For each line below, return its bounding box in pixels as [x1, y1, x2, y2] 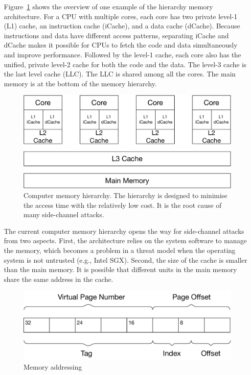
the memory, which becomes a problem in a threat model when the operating [4, 245, 236, 255]
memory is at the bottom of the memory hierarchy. [4, 78, 157, 88]
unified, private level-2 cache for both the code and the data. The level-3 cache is [4, 59, 247, 69]
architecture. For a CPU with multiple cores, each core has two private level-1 [4, 11, 238, 21]
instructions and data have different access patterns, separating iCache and [4, 30, 229, 40]
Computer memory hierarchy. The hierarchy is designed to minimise [23, 190, 228, 200]
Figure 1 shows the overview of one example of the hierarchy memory [4, 1, 213, 11]
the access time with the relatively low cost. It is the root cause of [23, 200, 222, 210]
